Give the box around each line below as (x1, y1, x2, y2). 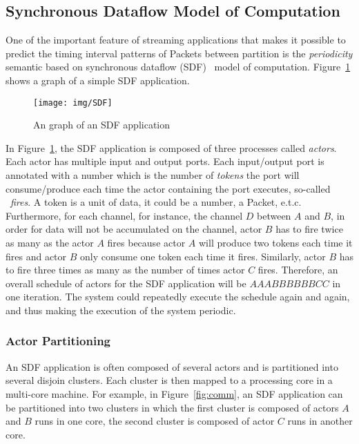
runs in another (287, 414, 353, 428)
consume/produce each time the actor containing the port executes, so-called (6, 181, 331, 195)
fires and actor (6, 249, 67, 263)
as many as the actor (6, 235, 94, 249)
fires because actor (107, 235, 186, 249)
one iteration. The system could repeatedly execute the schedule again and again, (6, 289, 350, 304)
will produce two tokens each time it (198, 235, 353, 249)
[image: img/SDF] (33, 97, 113, 108)
